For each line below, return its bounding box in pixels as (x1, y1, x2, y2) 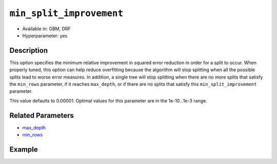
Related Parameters (9, 111, 74, 120)
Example (9, 145, 38, 154)
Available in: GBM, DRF (22, 26, 71, 32)
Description (9, 46, 48, 55)
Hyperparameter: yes (22, 32, 68, 38)
